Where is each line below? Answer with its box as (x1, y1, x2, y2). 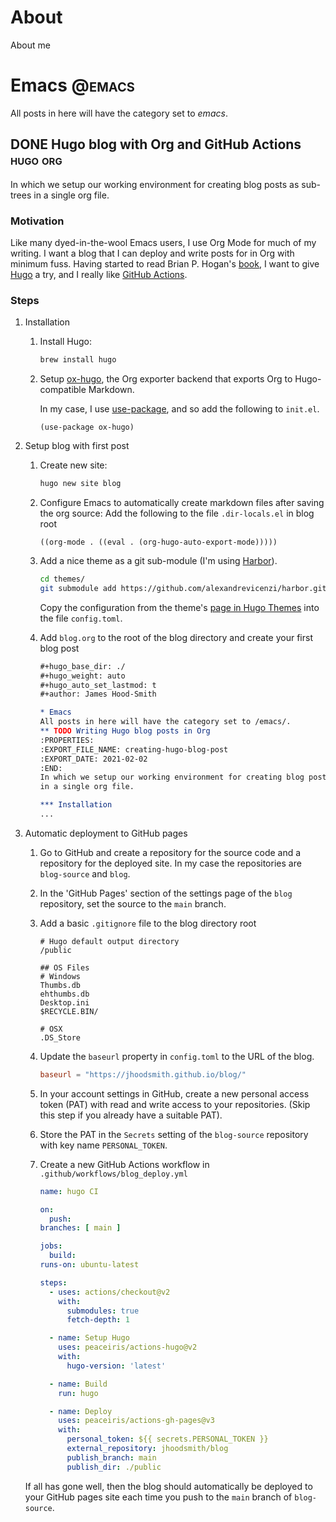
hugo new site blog (39, 479, 122, 489)
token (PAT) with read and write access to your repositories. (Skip (39, 1098, 311, 1110)
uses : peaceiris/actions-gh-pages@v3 (58, 1416, 215, 1426)
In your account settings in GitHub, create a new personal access (39, 1087, 310, 1100)
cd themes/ (39, 574, 86, 585)
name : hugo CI (39, 1186, 99, 1196)
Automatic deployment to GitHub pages (24, 827, 188, 839)
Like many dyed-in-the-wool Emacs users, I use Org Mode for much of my (10, 236, 317, 248)
